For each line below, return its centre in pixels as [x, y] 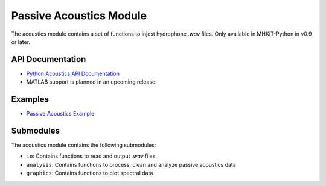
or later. [21, 42]
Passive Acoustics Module [79, 16]
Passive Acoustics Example [60, 114]
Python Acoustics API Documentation [73, 73]
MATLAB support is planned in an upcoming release [91, 82]
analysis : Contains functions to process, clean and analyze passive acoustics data [131, 164]
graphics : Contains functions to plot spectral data [90, 173]
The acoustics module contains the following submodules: [84, 145]
